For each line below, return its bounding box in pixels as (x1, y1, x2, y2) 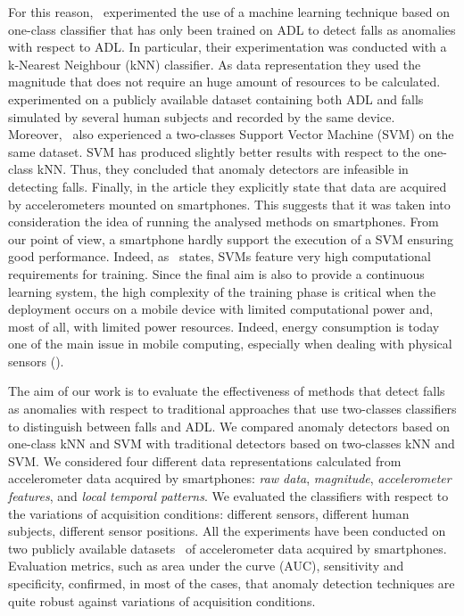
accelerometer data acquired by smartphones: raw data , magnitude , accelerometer (8, 469, 452, 488)
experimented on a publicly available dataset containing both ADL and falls (8, 89, 424, 108)
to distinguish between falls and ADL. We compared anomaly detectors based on (8, 416, 451, 435)
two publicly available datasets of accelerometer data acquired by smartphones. (8, 538, 447, 557)
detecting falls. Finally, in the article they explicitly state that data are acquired (8, 177, 447, 195)
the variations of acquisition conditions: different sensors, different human (8, 504, 410, 522)
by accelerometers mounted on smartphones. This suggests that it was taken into (8, 194, 451, 213)
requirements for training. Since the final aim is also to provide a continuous (8, 264, 425, 283)
